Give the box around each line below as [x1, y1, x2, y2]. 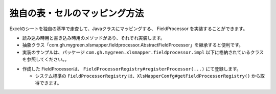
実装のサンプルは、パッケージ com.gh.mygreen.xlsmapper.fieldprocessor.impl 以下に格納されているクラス [22, 49, 264, 55]
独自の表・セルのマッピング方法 [9, 8, 144, 19]
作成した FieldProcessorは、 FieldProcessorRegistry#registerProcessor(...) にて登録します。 [22, 65, 241, 72]
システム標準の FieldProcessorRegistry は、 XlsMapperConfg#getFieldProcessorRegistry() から [35, 73, 261, 79]
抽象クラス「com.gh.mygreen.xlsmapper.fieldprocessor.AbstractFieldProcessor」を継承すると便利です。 [22, 42, 244, 48]
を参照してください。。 [22, 56, 70, 62]
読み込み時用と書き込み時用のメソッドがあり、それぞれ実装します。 [22, 35, 166, 41]
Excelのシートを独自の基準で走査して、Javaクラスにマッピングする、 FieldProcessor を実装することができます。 [9, 26, 248, 32]
